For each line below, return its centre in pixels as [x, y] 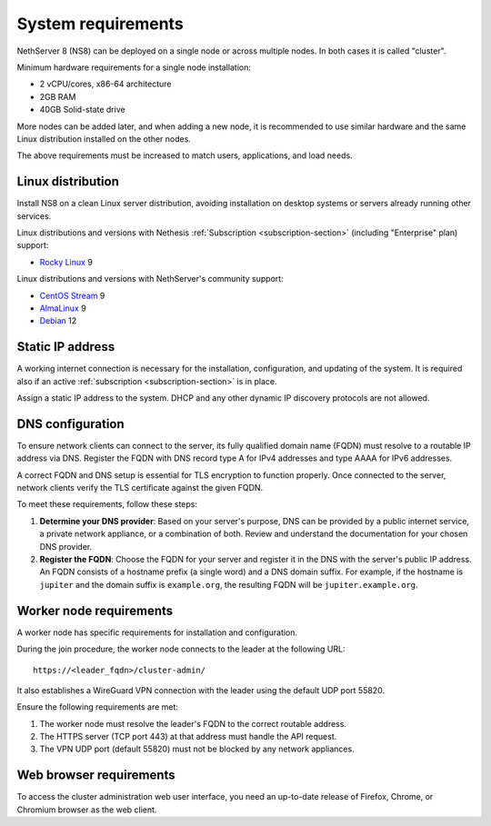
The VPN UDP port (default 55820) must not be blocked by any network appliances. [197, 749]
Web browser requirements [96, 776]
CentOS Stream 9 [72, 295]
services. [34, 216]
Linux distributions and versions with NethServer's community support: [150, 279]
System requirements [100, 24]
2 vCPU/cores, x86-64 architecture [105, 84]
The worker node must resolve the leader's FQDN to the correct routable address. [193, 723]
